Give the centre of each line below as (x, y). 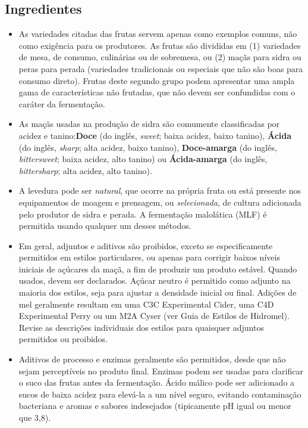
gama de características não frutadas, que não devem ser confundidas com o (157, 92)
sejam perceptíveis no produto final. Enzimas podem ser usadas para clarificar (161, 370)
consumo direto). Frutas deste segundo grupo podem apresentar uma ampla (157, 80)
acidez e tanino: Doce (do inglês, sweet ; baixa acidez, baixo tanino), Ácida (155, 135)
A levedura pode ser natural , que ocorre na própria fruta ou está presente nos (160, 190)
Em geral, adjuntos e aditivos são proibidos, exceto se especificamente (146, 245)
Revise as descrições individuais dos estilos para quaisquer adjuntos (141, 327)
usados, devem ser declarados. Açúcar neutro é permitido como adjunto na (155, 280)
